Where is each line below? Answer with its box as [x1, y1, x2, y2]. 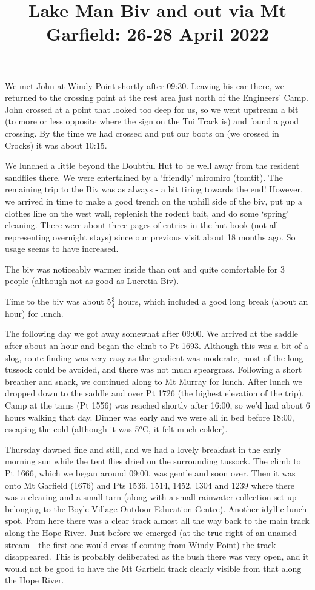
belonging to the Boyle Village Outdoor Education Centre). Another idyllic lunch [5, 502, 307, 515]
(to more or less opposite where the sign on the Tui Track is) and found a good [5, 115, 299, 127]
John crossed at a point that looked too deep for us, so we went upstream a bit [5, 103, 299, 115]
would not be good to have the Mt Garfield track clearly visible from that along [5, 561, 302, 574]
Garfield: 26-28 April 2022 [46, 21, 269, 46]
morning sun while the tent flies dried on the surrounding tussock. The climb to [5, 455, 301, 467]
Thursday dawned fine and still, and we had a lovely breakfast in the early [5, 442, 282, 455]
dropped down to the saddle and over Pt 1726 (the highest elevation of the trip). [5, 387, 304, 399]
